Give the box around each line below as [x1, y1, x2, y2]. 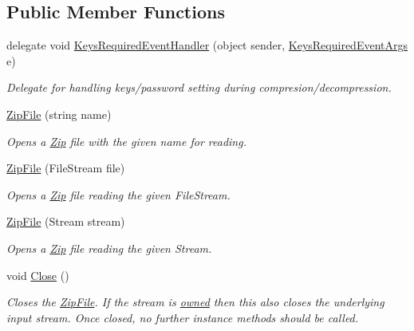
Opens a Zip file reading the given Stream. [6, 239, 212, 256]
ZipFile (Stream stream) [6, 213, 125, 230]
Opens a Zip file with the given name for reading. [6, 132, 246, 149]
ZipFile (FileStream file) [6, 160, 125, 176]
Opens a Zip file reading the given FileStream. [6, 186, 231, 203]
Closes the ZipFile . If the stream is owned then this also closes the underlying [6, 294, 384, 310]
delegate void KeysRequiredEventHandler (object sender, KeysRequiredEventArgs [6, 37, 408, 53]
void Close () [6, 266, 69, 283]
